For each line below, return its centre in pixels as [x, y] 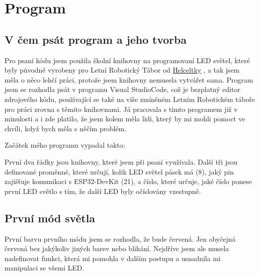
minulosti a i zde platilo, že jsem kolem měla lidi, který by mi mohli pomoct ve [125, 119]
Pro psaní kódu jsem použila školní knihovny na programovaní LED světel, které [127, 60]
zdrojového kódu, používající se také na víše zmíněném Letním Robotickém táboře [130, 99]
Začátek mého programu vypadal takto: [65, 145]
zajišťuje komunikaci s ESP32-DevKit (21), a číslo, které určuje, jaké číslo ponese [128, 181]
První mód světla [50, 218]
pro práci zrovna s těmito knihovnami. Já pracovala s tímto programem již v [121, 109]
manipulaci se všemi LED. [44, 268]
